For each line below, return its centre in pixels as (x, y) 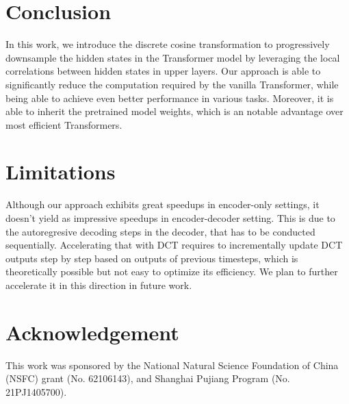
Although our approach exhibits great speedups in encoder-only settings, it (163, 204)
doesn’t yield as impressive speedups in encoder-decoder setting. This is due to (170, 218)
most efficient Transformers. (64, 124)
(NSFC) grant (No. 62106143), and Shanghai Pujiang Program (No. (148, 378)
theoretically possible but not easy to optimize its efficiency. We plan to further (172, 272)
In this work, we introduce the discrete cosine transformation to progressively (168, 44)
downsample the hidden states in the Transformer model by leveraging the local (173, 57)
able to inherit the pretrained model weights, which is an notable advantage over (174, 111)
